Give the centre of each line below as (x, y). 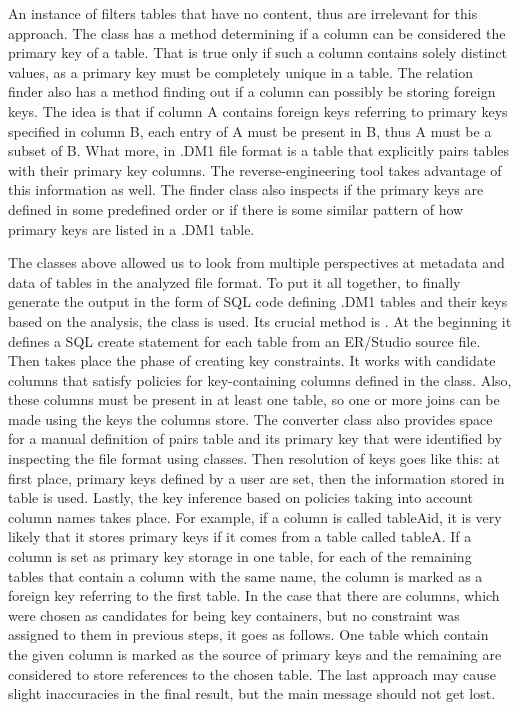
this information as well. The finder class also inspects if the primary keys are (246, 189)
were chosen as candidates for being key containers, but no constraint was (234, 614)
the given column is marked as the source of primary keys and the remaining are (255, 654)
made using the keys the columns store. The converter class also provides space (250, 418)
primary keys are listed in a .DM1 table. (131, 228)
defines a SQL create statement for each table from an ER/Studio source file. (244, 340)
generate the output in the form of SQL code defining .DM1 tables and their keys (258, 301)
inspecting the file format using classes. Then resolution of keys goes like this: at (254, 458)
